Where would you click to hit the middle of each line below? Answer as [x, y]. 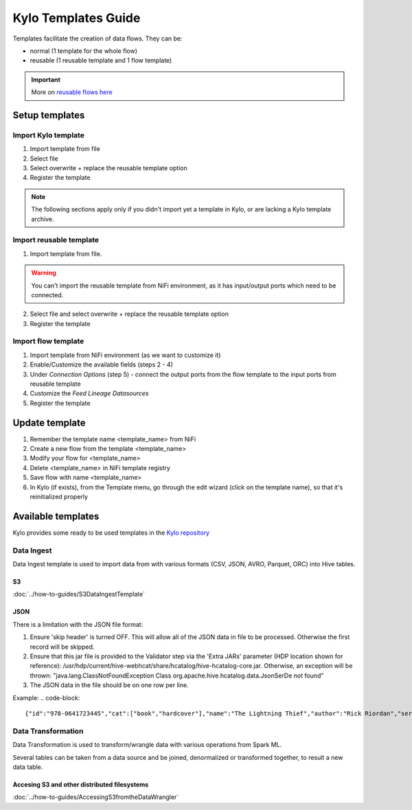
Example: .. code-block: [46, 697]
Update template [49, 423]
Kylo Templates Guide [77, 18]
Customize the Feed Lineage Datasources [89, 393]
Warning [44, 273]
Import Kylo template [49, 135]
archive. [43, 219]
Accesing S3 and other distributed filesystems [81, 784]
